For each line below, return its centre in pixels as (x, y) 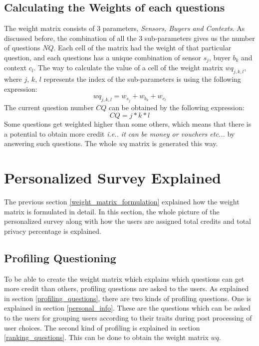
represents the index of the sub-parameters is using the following (142, 79)
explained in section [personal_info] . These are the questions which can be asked (128, 308)
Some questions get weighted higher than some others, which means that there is (128, 124)
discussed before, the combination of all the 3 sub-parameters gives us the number (129, 38)
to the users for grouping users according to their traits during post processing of (128, 317)
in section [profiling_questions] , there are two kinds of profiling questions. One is (128, 298)
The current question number (49, 107)
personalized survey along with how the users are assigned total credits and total (128, 221)
